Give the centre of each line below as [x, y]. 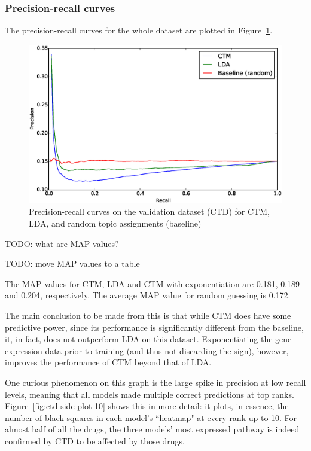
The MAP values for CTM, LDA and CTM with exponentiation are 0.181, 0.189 [153, 283]
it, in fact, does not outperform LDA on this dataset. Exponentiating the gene [148, 339]
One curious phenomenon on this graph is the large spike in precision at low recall [155, 382]
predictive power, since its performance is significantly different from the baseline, [154, 327]
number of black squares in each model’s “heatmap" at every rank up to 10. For [151, 417]
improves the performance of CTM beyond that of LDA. [108, 362]
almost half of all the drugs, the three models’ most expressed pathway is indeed [152, 429]
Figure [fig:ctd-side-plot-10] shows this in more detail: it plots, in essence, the [147, 406]
